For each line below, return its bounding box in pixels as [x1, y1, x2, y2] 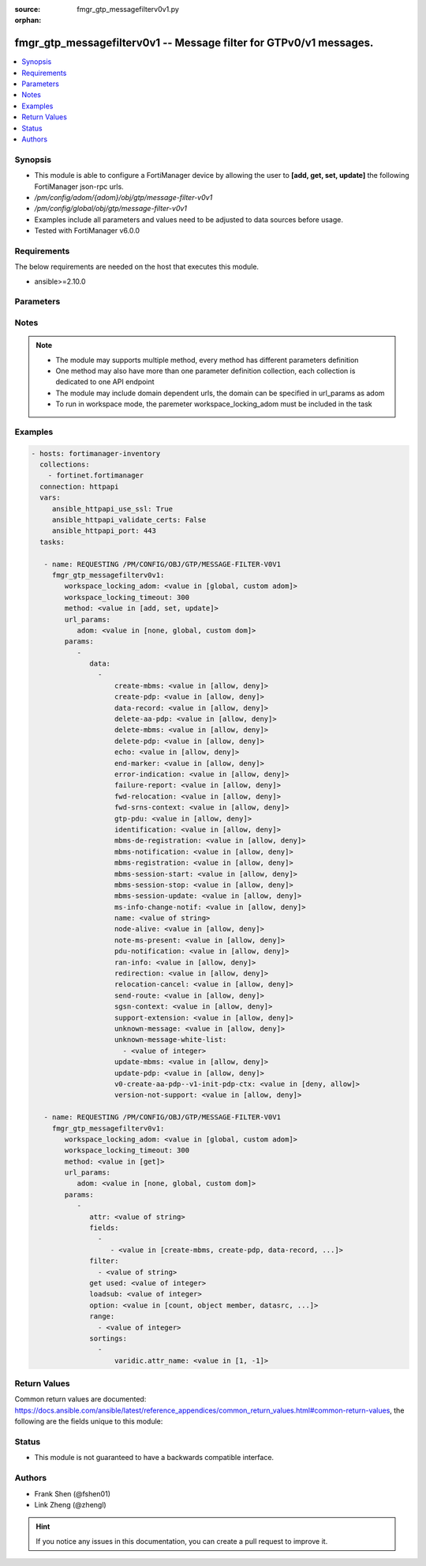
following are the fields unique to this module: [14, 1417, 163, 1426]
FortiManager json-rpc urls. [34, 182, 124, 191]
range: [89, 1312, 115, 1321]
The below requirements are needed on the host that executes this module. [14, 262, 260, 272]
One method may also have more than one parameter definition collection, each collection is [55, 366, 356, 375]
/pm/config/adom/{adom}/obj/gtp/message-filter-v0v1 [34, 192, 213, 202]
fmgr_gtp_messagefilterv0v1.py [77, 5, 179, 13]
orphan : [14, 16, 42, 25]
